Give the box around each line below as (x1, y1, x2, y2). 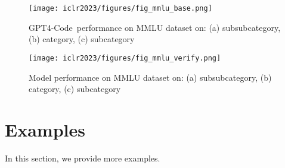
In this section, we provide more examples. (5, 151, 160, 164)
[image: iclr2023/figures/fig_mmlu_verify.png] (29, 53, 221, 62)
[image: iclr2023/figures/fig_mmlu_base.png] (29, 4, 212, 12)
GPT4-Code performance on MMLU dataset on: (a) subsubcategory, (29, 21, 281, 33)
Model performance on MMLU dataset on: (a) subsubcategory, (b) (29, 71, 272, 83)
